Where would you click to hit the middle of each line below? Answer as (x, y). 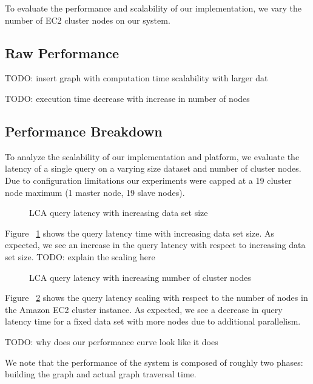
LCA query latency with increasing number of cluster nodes (140, 277)
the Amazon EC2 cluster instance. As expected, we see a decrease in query (144, 309)
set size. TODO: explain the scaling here (80, 256)
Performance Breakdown (84, 131)
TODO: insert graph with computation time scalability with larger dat (136, 78)
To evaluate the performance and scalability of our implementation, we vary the (153, 8)
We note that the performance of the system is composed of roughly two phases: (154, 362)
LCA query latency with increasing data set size (119, 213)
